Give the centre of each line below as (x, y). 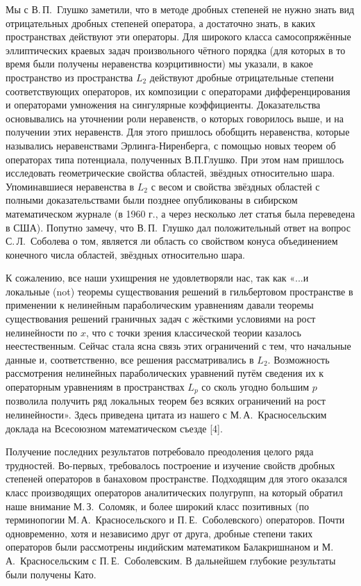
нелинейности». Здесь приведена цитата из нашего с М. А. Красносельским (166, 415)
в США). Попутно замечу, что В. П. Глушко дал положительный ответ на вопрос (178, 227)
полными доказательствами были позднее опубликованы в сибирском (152, 200)
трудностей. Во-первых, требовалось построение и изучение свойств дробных (170, 465)
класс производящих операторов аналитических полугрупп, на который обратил (174, 493)
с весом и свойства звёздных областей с (235, 186)
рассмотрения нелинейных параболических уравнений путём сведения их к (165, 373)
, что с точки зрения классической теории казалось (193, 332)
